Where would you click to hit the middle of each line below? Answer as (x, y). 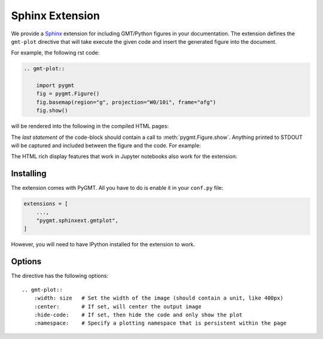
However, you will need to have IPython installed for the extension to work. (103, 244)
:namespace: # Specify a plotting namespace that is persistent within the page (160, 323)
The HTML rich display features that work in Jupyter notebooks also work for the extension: (124, 156)
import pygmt (55, 86)
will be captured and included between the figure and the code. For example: (106, 146)
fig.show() (52, 111)
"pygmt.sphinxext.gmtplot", (77, 221)
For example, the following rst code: (55, 53)
